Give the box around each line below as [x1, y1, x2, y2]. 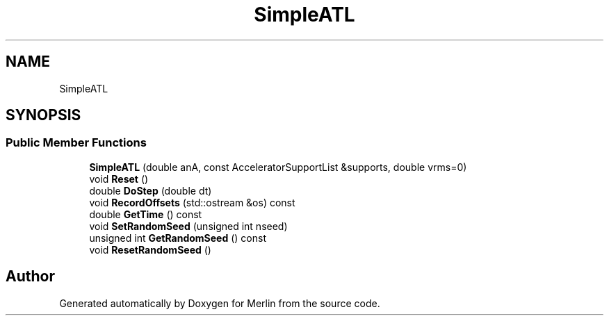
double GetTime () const [89, 208, 202, 220]
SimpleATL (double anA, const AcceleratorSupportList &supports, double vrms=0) [89, 160, 467, 173]
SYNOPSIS [6, 106, 81, 124]
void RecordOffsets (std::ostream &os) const [89, 196, 295, 208]
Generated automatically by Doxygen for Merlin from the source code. [59, 297, 380, 309]
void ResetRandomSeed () [89, 243, 211, 256]
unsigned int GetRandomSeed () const [89, 231, 267, 244]
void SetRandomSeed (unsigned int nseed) [89, 220, 288, 232]
